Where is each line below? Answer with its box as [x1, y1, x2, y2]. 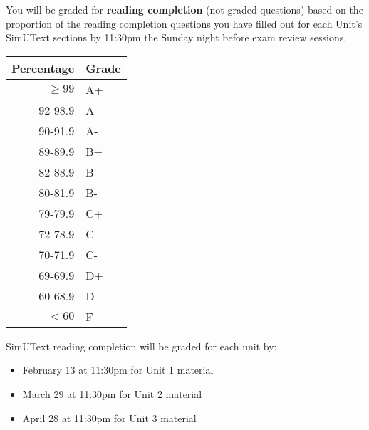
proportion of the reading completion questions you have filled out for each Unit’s [6, 16, 363, 31]
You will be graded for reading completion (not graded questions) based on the [6, 2, 363, 16]
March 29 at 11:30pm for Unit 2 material [22, 386, 202, 401]
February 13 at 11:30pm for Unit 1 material [22, 362, 214, 377]
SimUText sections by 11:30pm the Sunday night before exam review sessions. [6, 30, 347, 45]
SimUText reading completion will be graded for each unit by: [6, 338, 277, 353]
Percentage [11, 59, 75, 76]
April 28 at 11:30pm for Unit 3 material [22, 410, 197, 425]
